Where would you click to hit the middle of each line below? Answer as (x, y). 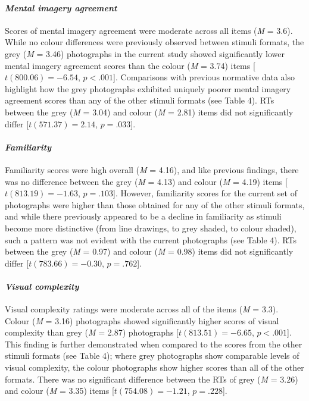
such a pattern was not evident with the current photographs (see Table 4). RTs (151, 239)
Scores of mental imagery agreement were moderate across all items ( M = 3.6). (149, 30)
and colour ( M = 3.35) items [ (60, 391)
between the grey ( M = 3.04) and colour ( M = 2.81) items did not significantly (149, 112)
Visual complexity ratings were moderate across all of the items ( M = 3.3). (142, 309)
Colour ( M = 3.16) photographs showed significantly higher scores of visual (142, 320)
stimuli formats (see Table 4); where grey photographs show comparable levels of (152, 355)
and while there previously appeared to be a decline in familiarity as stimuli (143, 216)
